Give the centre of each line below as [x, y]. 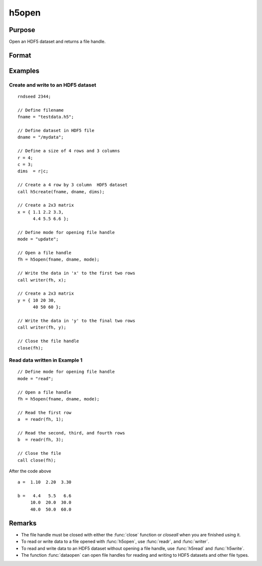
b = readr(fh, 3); [41, 440]
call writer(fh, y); [42, 327]
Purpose [22, 30]
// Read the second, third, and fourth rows [72, 433]
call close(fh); [37, 460]
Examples [24, 71]
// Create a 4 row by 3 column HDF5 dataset [73, 185]
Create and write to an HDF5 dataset [53, 85]
